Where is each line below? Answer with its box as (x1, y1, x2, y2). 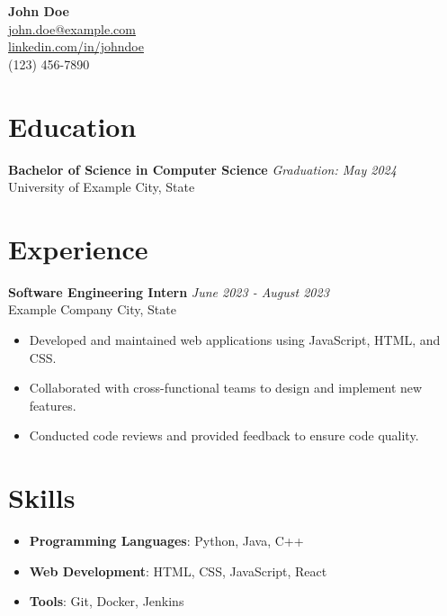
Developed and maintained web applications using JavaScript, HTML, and (29, 331, 441, 349)
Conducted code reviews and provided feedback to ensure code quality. (29, 426, 419, 445)
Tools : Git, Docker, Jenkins (29, 592, 184, 611)
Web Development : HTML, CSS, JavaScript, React (29, 561, 327, 580)
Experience (8, 230, 148, 267)
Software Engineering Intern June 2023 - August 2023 (8, 282, 329, 301)
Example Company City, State (8, 300, 176, 319)
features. (29, 395, 76, 414)
